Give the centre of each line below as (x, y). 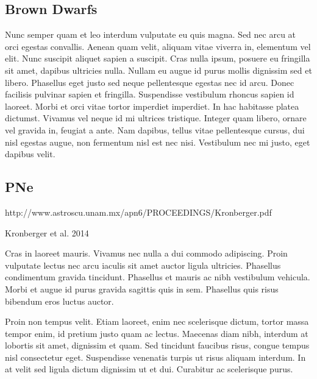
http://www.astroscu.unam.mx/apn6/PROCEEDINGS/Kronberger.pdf (138, 212)
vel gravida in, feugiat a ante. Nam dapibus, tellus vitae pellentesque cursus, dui (155, 129)
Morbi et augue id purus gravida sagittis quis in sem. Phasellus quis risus (142, 289)
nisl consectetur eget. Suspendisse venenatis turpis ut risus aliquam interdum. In (155, 357)
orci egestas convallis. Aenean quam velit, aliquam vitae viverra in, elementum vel (158, 46)
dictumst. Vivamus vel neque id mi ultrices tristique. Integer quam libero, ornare (156, 118)
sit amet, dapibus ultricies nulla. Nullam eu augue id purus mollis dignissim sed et (158, 70)
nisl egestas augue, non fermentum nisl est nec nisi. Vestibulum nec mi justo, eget (158, 142)
